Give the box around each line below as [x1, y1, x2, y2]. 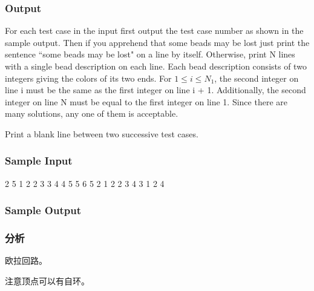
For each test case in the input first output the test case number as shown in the [5, 24, 304, 37]
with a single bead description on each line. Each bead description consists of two [5, 60, 307, 72]
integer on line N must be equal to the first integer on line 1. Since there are [5, 95, 287, 108]
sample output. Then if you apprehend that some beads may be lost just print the [5, 36, 310, 48]
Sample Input [5, 153, 73, 168]
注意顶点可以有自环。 [5, 275, 90, 287]
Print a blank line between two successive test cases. [5, 127, 198, 140]
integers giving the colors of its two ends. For [5, 71, 172, 84]
